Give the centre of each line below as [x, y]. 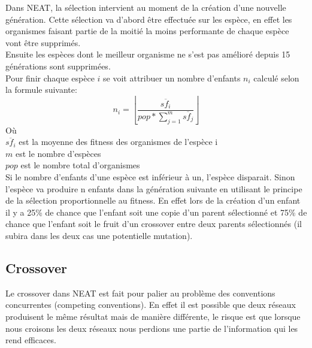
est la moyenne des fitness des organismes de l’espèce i [118, 142]
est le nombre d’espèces [58, 153]
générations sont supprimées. [58, 66]
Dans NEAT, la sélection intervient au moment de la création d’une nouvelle [146, 7]
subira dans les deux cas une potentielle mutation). [99, 235]
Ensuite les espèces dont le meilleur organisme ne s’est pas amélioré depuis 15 [148, 54]
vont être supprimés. [43, 42]
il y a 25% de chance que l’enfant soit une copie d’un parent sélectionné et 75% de [156, 212]
